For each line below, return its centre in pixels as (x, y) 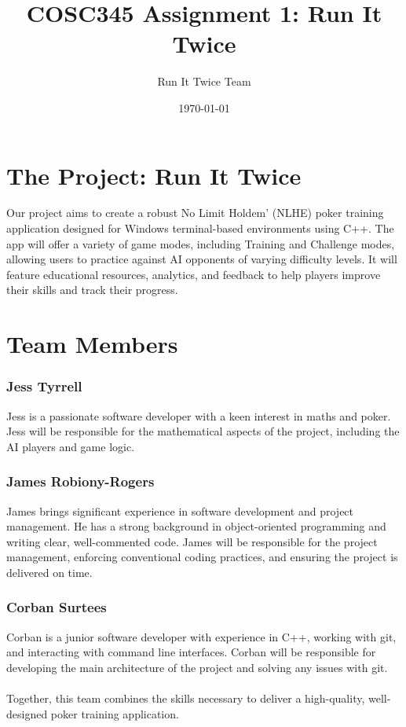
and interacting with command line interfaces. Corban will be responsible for (191, 652)
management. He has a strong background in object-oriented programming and (196, 526)
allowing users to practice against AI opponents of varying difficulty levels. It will (202, 259)
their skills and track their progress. (92, 290)
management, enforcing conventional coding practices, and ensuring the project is (202, 557)
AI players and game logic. (71, 446)
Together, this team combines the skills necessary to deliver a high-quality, (186, 698)
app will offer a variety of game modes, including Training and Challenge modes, (201, 243)
